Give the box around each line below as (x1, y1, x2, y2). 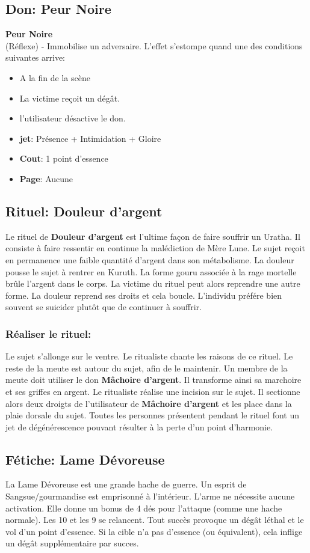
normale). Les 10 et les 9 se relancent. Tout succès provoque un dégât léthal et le (5, 513, 304, 526)
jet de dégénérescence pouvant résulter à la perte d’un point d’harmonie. (5, 420, 273, 433)
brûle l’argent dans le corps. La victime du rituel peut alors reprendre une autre (5, 277, 300, 290)
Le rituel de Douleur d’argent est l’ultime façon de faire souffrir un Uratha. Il (5, 230, 300, 242)
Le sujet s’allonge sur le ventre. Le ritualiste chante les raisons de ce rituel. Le (5, 350, 293, 362)
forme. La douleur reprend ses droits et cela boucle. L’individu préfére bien (5, 289, 282, 301)
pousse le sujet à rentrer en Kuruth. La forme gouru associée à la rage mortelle (5, 265, 297, 278)
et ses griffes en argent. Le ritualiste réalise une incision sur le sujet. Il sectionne (5, 385, 300, 397)
